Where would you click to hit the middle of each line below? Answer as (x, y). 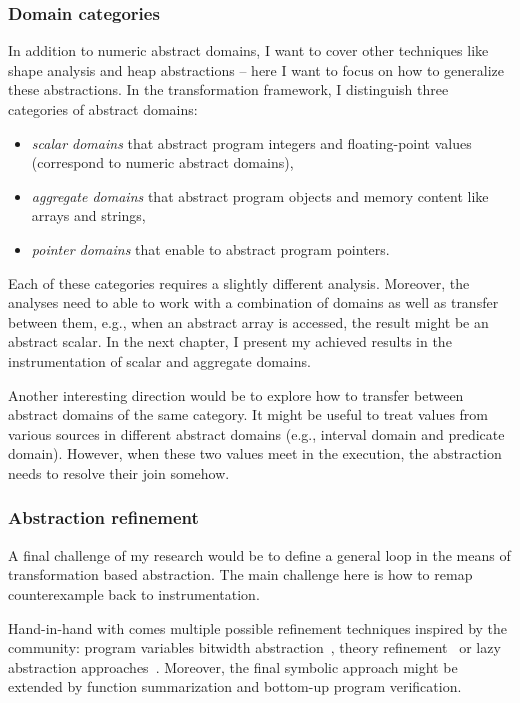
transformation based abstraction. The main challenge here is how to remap (240, 574)
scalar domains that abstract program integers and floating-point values (251, 142)
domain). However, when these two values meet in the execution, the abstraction (255, 453)
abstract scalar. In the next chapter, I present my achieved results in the (230, 341)
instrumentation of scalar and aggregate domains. (159, 360)
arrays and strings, (88, 215)
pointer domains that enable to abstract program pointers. (210, 248)
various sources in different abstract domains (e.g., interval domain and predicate (256, 433)
